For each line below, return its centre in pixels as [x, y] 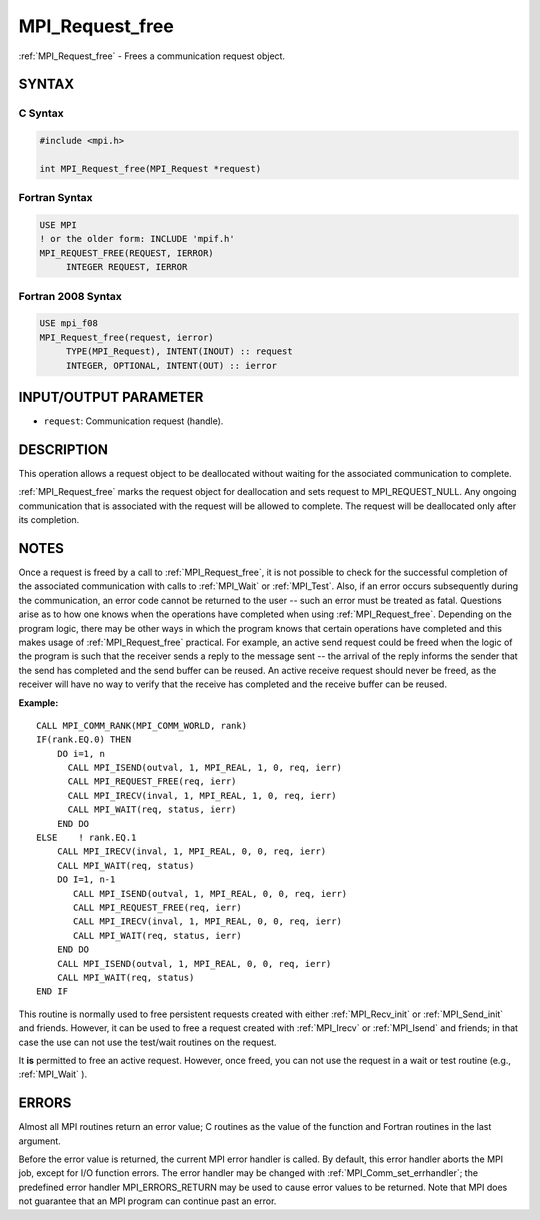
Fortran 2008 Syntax [70, 296]
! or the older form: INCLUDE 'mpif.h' [137, 239]
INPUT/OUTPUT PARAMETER [111, 396]
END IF [52, 991]
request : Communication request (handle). [133, 421]
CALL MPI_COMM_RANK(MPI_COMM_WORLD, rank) [142, 725]
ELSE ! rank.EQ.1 [86, 838]
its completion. [49, 520]
